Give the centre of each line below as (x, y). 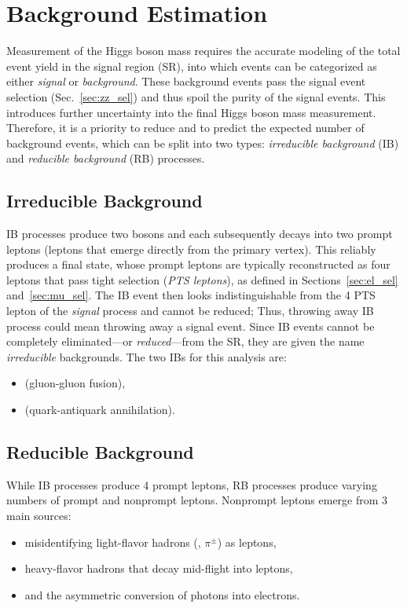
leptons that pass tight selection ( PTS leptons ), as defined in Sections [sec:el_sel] (202, 279)
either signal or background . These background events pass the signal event (186, 81)
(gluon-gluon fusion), (75, 383)
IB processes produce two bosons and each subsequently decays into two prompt (200, 234)
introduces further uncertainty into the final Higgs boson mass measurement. (191, 112)
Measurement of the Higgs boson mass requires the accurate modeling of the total (203, 51)
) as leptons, (247, 542)
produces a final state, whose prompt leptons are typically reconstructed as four (198, 264)
